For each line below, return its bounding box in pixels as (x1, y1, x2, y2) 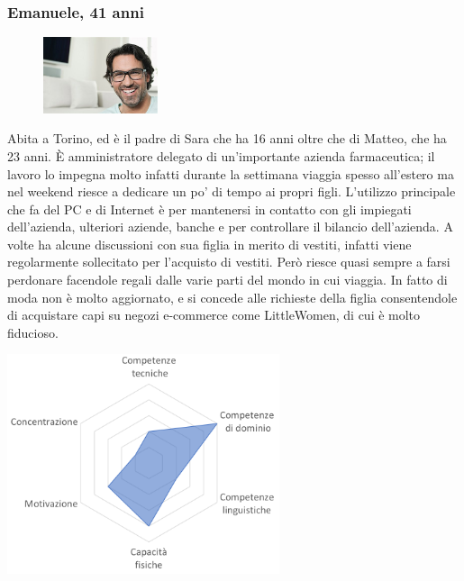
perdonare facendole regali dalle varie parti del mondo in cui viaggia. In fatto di (7, 270, 448, 289)
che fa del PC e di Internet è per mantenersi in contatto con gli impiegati (7, 199, 412, 218)
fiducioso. (7, 322, 59, 341)
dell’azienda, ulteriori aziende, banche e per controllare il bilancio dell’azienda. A (7, 217, 453, 236)
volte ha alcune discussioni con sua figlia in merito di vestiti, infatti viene (7, 234, 412, 253)
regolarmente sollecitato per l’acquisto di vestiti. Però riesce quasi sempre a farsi (7, 252, 450, 271)
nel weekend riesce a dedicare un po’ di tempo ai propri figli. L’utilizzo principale (7, 182, 456, 201)
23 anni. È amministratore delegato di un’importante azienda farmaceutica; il (7, 146, 435, 165)
